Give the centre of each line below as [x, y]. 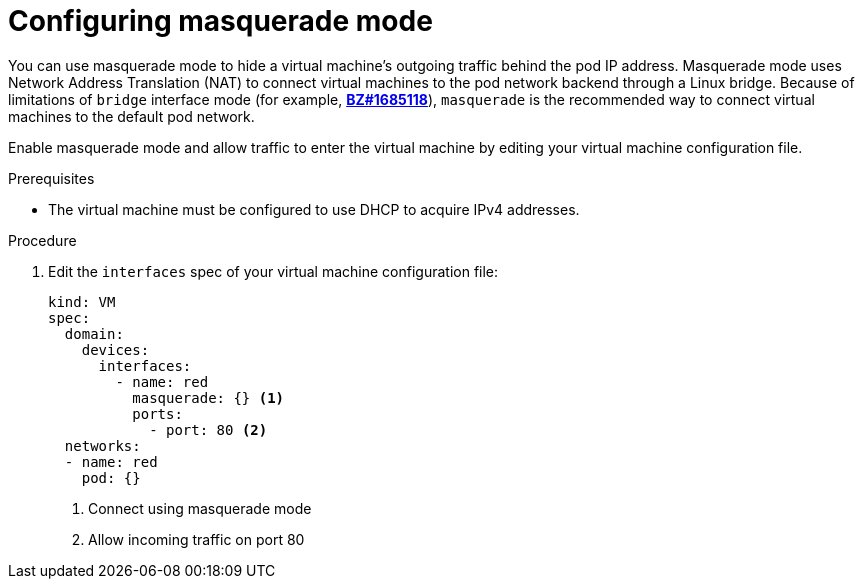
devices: [115, 349]
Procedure [42, 240]
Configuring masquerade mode [220, 21]
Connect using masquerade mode [200, 508]
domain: [94, 333]
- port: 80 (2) [208, 429]
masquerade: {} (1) [208, 397]
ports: [157, 413]
